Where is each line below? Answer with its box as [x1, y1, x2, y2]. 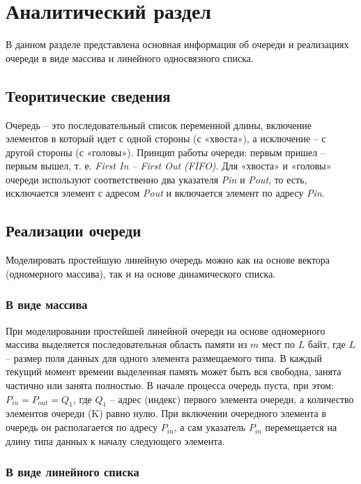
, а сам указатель [174, 420, 246, 434]
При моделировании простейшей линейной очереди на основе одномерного [6, 323, 325, 338]
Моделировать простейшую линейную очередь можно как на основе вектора [6, 252, 330, 267]
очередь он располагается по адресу [6, 420, 158, 434]
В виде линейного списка [6, 463, 139, 481]
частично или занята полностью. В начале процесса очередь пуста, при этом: [6, 378, 334, 393]
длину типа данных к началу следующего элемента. [6, 433, 225, 448]
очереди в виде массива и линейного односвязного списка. [6, 50, 254, 65]
